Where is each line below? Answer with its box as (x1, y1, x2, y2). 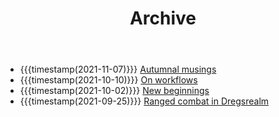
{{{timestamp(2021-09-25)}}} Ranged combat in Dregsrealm (19, 95, 270, 107)
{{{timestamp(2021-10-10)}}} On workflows (19, 74, 198, 86)
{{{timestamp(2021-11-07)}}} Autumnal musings (19, 63, 217, 76)
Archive (129, 7, 197, 30)
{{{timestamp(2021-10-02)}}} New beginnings (19, 85, 210, 97)
